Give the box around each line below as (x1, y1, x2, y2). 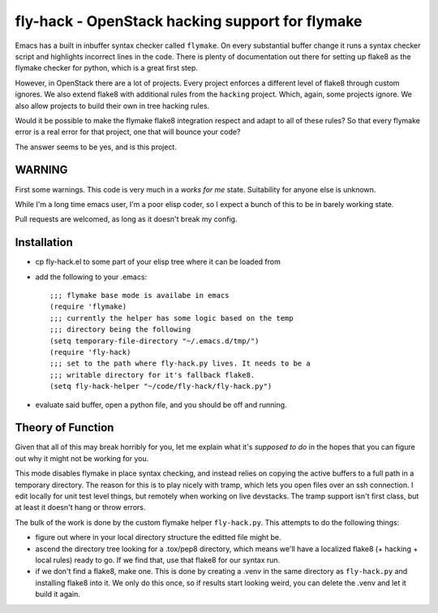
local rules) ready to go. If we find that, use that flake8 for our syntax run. (35, 555, 281, 564)
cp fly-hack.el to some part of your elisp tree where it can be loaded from (35, 257, 281, 267)
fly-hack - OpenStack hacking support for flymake (15, 12, 363, 30)
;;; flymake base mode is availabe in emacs (49, 291, 230, 300)
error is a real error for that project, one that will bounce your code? (15, 127, 241, 137)
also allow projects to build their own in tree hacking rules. (15, 101, 210, 110)
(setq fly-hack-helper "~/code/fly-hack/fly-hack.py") (49, 382, 273, 391)
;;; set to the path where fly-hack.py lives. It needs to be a (49, 359, 311, 369)
